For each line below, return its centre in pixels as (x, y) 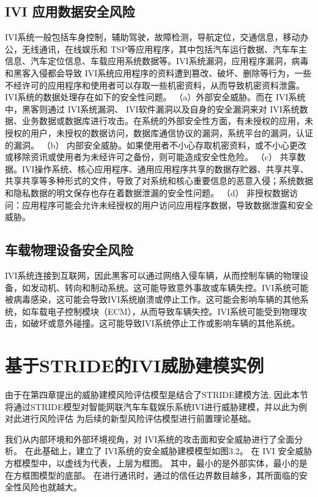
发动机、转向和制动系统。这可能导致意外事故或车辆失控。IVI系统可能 (169, 287)
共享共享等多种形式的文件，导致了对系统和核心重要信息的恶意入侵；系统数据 (159, 181)
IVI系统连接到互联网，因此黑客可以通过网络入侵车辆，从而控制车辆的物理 (153, 275)
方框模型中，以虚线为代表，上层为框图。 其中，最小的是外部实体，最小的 (152, 462)
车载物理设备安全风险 (69, 250)
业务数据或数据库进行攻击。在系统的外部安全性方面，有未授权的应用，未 (167, 121)
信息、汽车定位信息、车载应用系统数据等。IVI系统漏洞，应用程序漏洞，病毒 (157, 61)
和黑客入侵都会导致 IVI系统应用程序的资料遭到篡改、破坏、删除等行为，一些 (158, 72)
